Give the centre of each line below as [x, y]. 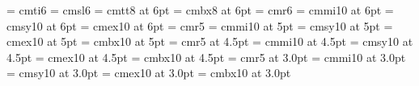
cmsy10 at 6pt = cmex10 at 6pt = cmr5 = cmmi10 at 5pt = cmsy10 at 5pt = [200, 25]
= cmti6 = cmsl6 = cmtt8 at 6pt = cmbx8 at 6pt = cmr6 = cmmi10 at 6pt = [200, 10]
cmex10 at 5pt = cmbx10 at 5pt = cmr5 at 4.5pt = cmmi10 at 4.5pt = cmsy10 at [210, 41]
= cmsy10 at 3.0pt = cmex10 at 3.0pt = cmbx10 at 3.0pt [149, 73]
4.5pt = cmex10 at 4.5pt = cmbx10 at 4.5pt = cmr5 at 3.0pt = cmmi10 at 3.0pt [206, 57]
